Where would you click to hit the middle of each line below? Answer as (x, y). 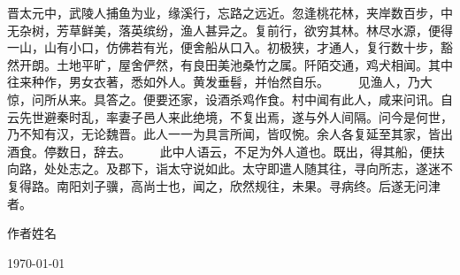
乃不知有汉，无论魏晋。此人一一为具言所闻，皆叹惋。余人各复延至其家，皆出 (230, 134)
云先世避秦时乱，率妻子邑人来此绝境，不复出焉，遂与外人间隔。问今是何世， (230, 116)
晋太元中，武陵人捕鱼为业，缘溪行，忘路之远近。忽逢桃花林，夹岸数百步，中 (230, 12)
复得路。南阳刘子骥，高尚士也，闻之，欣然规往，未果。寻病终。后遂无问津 (224, 185)
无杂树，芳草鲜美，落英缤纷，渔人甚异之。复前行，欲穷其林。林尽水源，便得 (230, 30)
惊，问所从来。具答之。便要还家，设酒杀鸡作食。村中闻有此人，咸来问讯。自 (230, 99)
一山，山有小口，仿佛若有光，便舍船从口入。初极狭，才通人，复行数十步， (224, 47)
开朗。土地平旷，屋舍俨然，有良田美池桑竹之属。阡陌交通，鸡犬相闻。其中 (236, 64)
